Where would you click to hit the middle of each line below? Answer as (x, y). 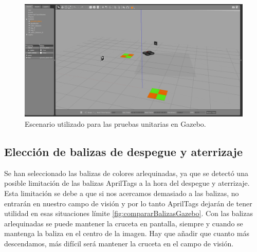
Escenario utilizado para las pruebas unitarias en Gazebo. (115, 124)
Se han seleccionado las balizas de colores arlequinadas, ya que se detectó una (126, 173)
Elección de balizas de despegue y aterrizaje (123, 152)
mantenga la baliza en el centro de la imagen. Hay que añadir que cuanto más (127, 233)
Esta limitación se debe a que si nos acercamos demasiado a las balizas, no (122, 193)
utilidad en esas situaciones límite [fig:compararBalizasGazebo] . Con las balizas (128, 213)
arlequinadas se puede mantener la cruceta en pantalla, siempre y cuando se (124, 223)
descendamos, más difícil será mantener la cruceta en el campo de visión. (119, 243)
